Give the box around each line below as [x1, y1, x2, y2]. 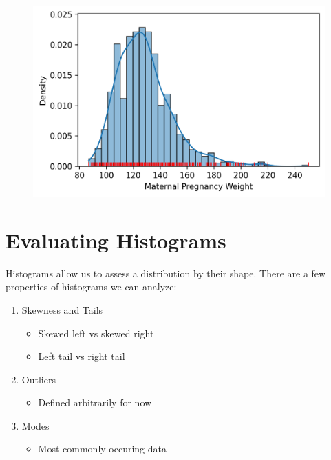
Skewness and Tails [21, 302, 103, 317]
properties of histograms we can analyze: [6, 279, 177, 294]
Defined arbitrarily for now [38, 395, 152, 410]
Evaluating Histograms [6, 226, 226, 254]
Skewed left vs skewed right [38, 326, 154, 340]
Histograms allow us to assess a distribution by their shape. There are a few [6, 266, 326, 280]
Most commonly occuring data [38, 441, 167, 456]
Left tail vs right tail [38, 349, 125, 363]
